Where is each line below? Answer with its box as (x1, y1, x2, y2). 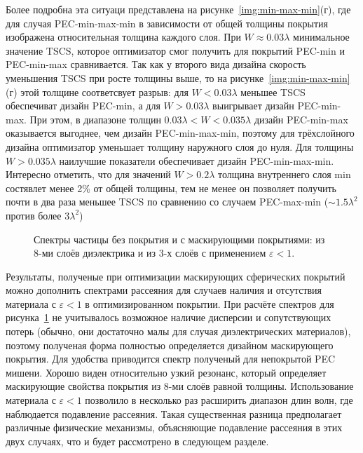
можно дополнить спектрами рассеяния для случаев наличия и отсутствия (6, 283, 322, 297)
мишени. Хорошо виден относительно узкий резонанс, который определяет (6, 365, 327, 379)
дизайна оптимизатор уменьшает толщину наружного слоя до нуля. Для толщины (6, 139, 354, 154)
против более (6, 208, 62, 222)
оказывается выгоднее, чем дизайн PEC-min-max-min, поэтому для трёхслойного (6, 126, 355, 140)
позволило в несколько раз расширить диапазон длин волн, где (85, 393, 353, 407)
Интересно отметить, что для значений (6, 167, 171, 182)
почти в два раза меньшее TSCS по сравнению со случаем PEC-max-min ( (6, 194, 329, 209)
